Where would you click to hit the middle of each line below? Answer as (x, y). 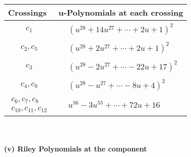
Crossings (27, 12)
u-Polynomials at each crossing (121, 12)
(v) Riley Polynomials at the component (76, 149)
